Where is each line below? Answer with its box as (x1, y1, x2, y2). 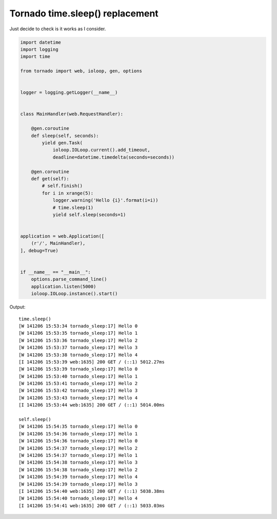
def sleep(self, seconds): (31, 132, 100, 139)
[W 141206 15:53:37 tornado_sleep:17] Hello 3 (18, 344, 138, 351)
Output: (9, 304, 26, 310)
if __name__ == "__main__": (20, 270, 91, 275)
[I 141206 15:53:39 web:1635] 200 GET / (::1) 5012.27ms (18, 359, 165, 364)
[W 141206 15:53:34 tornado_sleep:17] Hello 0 (18, 323, 138, 329)
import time (20, 54, 51, 60)
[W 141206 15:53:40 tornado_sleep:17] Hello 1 (18, 373, 138, 379)
